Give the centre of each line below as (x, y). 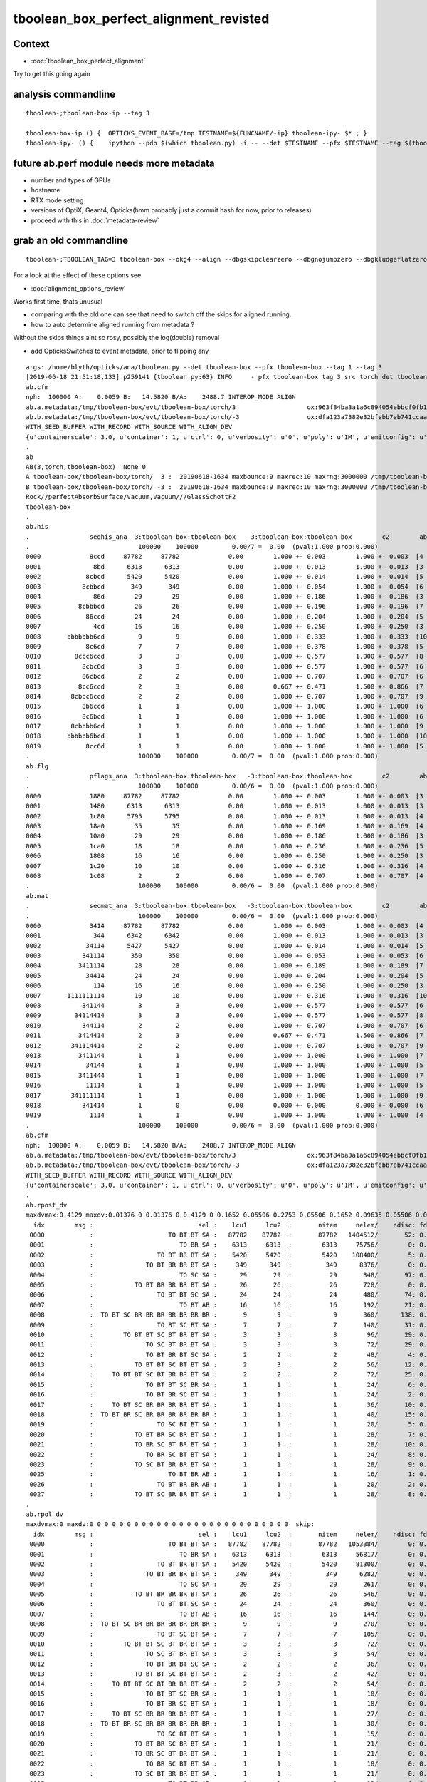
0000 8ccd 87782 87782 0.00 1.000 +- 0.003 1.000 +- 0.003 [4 (225, 557)
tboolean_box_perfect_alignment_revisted (141, 19)
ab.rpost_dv (47, 1205)
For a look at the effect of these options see (77, 275)
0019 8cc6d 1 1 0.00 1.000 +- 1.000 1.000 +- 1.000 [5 (225, 746)
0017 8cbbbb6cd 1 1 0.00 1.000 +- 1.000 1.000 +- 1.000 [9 (225, 726)
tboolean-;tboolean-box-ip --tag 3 (88, 113)
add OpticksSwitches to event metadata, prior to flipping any (120, 351)
